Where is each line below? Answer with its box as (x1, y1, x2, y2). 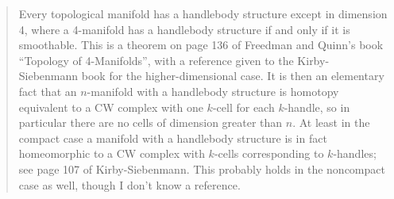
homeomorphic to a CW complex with (18, 145, 205, 162)
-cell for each (212, 98, 275, 115)
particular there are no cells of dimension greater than (18, 114, 283, 131)
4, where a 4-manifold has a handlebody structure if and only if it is (18, 21, 350, 37)
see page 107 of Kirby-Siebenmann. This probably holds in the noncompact (18, 160, 385, 177)
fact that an (18, 82, 77, 99)
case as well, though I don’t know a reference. (18, 176, 241, 193)
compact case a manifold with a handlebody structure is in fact (18, 129, 327, 146)
